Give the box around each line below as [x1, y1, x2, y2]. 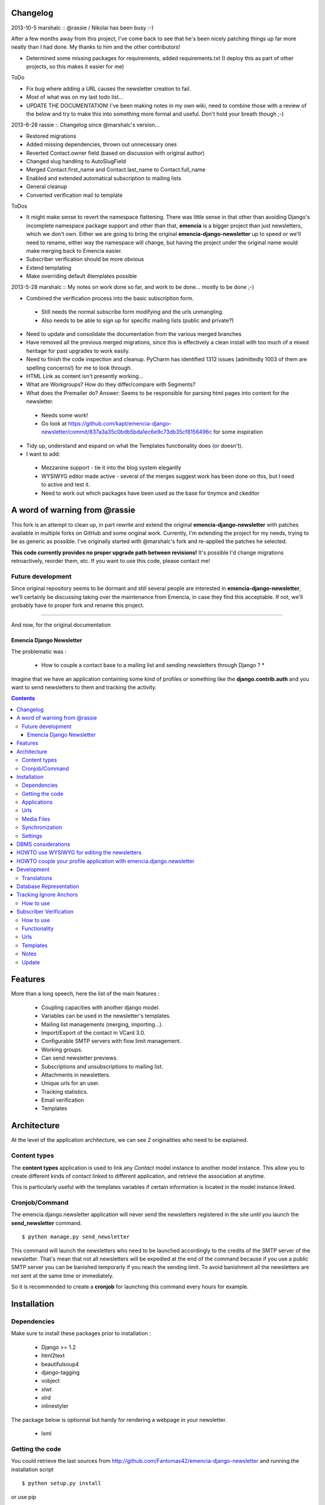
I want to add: [26, 450, 60, 458]
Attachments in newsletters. [41, 1071, 111, 1078]
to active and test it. [41, 481, 90, 488]
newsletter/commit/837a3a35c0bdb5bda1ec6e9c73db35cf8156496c [41, 428, 212, 436]
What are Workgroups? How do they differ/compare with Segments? [26, 381, 196, 388]
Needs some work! [41, 411, 88, 418]
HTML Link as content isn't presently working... [26, 372, 144, 379]
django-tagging [41, 1368, 80, 1376]
